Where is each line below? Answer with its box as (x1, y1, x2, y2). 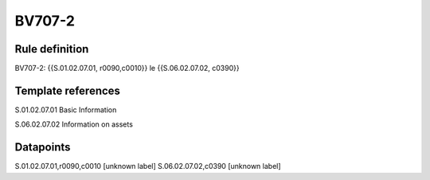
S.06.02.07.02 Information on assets (14, 119, 133, 129)
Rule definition (14, 42, 89, 56)
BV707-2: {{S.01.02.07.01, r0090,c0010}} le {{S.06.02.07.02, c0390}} (14, 64, 240, 73)
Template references (14, 84, 121, 97)
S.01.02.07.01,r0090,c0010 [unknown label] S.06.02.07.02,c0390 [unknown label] (14, 162, 282, 171)
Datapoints (14, 140, 71, 155)
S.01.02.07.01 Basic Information (14, 104, 117, 115)
